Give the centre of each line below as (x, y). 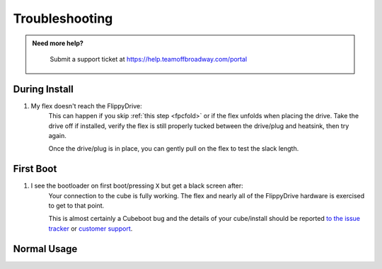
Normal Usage (45, 249)
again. (58, 136)
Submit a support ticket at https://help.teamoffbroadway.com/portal (149, 59)
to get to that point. (76, 206)
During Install (43, 89)
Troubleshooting (63, 18)
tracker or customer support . (91, 228)
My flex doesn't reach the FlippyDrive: (86, 105)
